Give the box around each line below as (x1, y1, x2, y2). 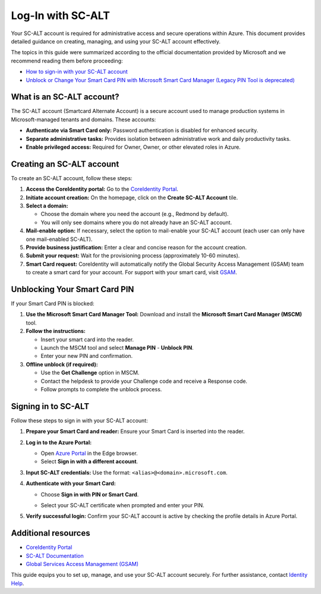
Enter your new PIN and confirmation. (40, 353, 133, 360)
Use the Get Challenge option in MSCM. (40, 369, 140, 376)
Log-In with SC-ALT (11, 9, 110, 22)
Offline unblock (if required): (26, 360, 98, 368)
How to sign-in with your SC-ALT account (26, 68, 128, 76)
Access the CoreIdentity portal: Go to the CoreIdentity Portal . (26, 186, 178, 193)
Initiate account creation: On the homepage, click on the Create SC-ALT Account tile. (26, 194, 238, 201)
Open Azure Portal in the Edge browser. (40, 450, 138, 457)
